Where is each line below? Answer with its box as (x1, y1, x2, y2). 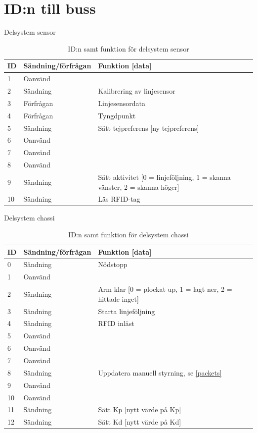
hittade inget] (98, 293, 139, 304)
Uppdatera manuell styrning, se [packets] (98, 367, 222, 378)
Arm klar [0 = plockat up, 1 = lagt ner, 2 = (98, 284, 232, 294)
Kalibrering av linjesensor (98, 86, 175, 96)
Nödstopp (98, 259, 128, 270)
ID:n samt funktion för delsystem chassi (68, 229, 189, 240)
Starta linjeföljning (98, 306, 155, 316)
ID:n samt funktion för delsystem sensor (68, 43, 189, 54)
